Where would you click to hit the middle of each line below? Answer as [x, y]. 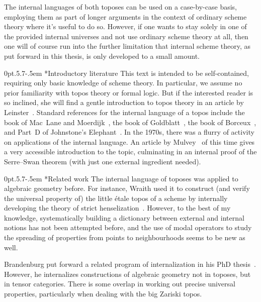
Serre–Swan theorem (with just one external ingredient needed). [103, 161]
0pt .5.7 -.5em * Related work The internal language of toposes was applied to [121, 178]
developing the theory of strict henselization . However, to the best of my [117, 208]
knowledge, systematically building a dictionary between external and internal [124, 217]
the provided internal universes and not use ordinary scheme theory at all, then [126, 36]
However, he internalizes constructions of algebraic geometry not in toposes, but [127, 274]
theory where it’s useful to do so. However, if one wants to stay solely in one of [125, 26]
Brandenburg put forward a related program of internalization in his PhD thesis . [130, 264]
